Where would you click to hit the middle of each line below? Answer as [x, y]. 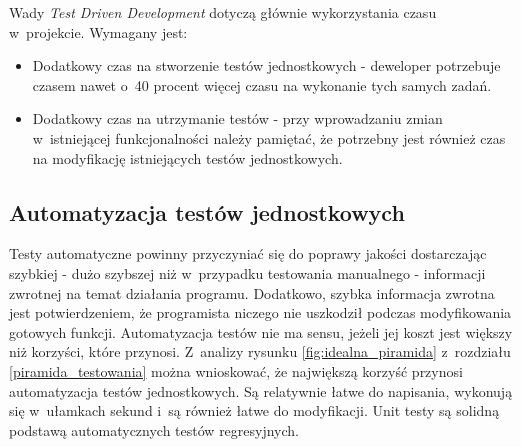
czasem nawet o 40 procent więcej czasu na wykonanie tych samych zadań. [262, 84]
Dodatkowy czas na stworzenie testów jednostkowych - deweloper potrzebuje [266, 65]
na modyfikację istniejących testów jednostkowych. [187, 157]
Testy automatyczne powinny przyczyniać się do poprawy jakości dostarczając [248, 253]
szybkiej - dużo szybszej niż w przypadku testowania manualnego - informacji [247, 272]
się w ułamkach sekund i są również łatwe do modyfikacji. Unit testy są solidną [254, 410]
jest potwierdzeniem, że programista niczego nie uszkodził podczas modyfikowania [260, 312]
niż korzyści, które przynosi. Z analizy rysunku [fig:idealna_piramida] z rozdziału [260, 351]
